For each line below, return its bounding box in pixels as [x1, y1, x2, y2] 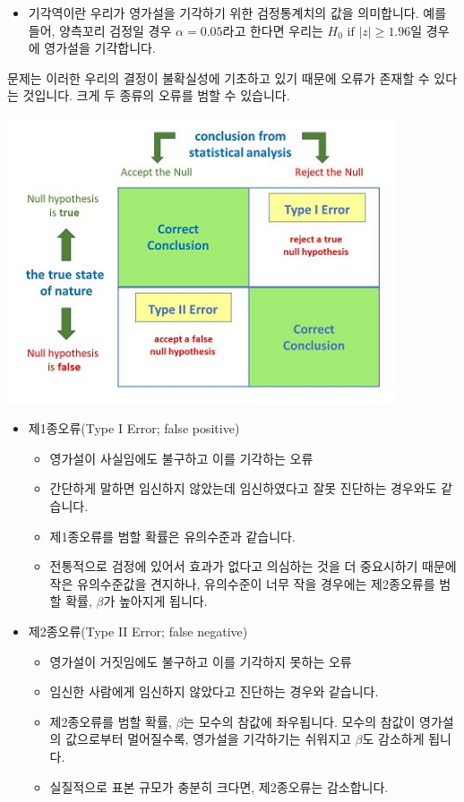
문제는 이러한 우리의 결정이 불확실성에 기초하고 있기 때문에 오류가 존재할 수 [7, 68, 430, 87]
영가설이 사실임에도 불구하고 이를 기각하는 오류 [49, 448, 314, 467]
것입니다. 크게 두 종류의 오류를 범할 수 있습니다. [22, 86, 290, 105]
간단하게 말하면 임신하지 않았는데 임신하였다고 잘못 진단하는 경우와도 [49, 479, 437, 498]
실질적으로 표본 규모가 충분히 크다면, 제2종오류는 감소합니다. [49, 777, 389, 796]
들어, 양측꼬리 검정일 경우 [28, 21, 172, 39]
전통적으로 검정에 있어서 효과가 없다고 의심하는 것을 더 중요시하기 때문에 [49, 557, 457, 576]
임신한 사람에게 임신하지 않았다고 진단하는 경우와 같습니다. [49, 682, 379, 701]
